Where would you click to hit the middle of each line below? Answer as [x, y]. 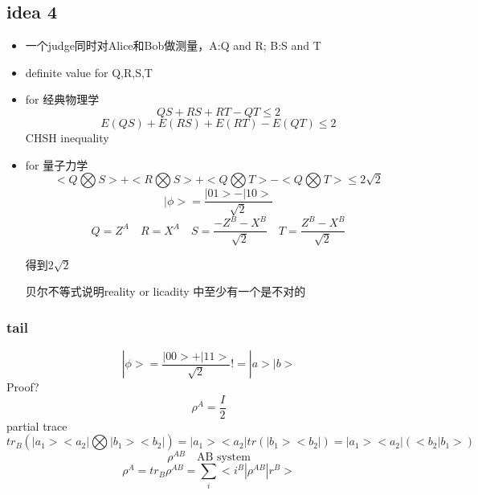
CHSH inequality [67, 137]
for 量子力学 [57, 164]
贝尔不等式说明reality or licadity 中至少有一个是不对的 [165, 291]
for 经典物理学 [62, 99]
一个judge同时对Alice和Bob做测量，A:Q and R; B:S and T [173, 45]
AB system [224, 458]
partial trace [37, 425]
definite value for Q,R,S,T [89, 72]
